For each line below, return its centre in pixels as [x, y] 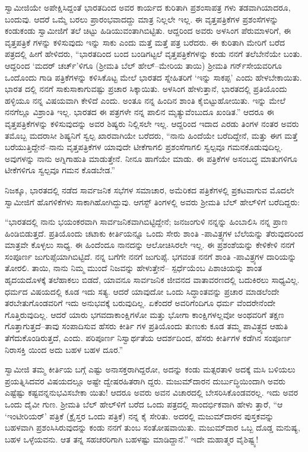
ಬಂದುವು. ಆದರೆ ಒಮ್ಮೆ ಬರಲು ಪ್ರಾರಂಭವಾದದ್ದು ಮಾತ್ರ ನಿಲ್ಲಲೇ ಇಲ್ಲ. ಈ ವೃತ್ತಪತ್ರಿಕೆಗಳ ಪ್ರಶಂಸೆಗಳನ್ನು [142, 19]
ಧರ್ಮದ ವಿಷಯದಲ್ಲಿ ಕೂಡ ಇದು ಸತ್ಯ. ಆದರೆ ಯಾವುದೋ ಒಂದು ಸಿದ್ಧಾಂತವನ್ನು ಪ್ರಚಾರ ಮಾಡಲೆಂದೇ [142, 291]
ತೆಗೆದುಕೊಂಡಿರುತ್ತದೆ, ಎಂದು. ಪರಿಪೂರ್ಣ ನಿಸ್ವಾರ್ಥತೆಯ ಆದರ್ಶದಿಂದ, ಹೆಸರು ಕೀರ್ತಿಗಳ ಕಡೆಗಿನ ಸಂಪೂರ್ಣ [148, 338]
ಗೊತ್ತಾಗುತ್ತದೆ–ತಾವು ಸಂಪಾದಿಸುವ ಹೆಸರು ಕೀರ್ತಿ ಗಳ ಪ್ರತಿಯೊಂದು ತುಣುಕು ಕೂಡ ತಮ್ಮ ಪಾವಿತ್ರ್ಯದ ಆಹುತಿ [147, 326]
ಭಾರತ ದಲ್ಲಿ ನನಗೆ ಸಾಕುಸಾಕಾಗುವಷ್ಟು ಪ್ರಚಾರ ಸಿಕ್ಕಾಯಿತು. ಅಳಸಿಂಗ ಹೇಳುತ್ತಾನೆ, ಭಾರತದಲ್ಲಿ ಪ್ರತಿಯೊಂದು [146, 89]
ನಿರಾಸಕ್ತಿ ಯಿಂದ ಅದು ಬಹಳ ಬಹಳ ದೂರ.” [64, 349]
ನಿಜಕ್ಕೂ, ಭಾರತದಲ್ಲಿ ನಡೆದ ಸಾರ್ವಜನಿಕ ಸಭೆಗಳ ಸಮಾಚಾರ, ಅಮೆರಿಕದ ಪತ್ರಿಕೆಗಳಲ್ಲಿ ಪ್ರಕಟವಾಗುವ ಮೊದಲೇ [150, 190]
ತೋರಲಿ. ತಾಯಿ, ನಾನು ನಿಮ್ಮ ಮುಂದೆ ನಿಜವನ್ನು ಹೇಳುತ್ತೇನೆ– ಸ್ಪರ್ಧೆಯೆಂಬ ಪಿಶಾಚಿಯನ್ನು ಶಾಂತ [134, 268]
